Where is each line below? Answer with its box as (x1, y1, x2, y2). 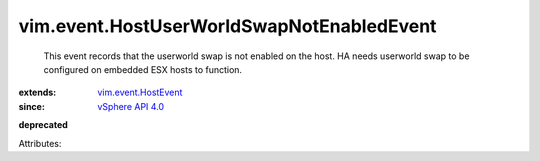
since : (18, 100, 45, 112)
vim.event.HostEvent (97, 86, 183, 99)
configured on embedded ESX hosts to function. (43, 63, 243, 75)
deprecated (18, 119, 69, 131)
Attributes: (18, 137, 62, 149)
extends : (18, 86, 57, 99)
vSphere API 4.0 (97, 100, 165, 112)
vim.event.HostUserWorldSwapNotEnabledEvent (18, 15, 437, 37)
